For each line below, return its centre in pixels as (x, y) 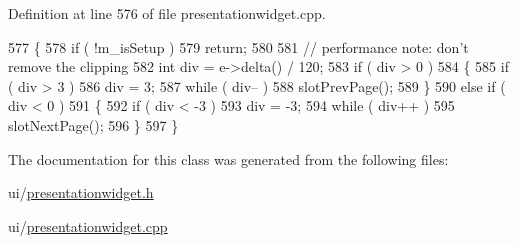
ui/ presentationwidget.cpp (88, 225)
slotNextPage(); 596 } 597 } (93, 124)
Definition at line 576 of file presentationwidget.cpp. (167, 13)
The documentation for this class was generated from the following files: (228, 158)
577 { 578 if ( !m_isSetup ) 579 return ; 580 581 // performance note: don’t (238, 46)
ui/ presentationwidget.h (81, 192)
